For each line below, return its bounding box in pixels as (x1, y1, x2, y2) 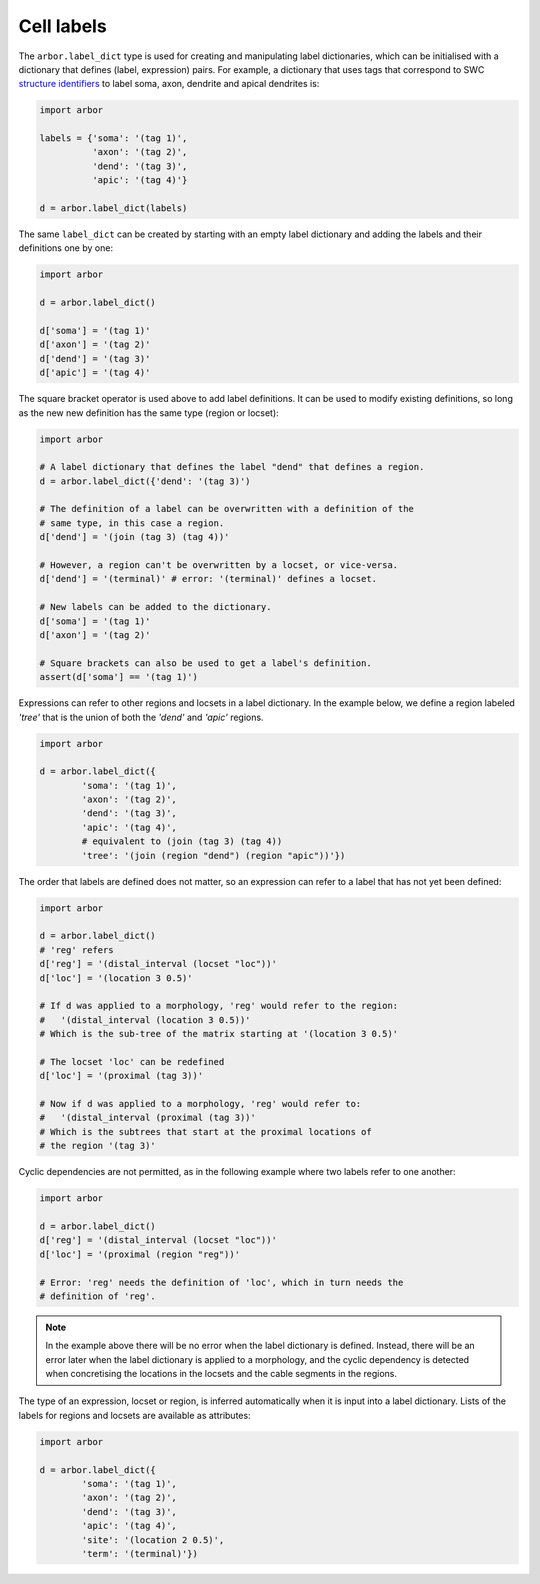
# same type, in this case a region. (39, 517, 225, 529)
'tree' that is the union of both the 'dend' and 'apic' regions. (18, 711, 264, 723)
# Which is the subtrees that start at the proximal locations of (39, 1126, 372, 1137)
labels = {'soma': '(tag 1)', (39, 133, 188, 144)
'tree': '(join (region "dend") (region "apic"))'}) (81, 850, 346, 861)
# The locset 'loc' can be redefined (39, 1056, 225, 1067)
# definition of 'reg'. (39, 1290, 157, 1302)
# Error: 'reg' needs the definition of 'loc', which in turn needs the (39, 1276, 404, 1288)
